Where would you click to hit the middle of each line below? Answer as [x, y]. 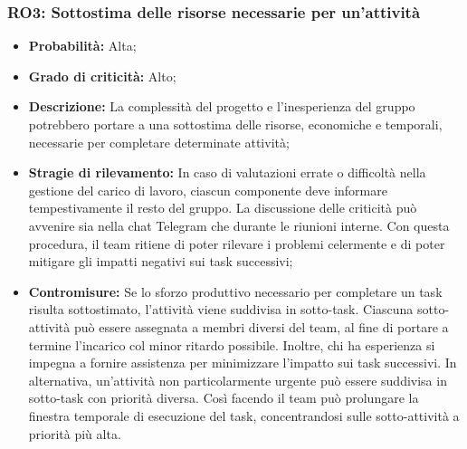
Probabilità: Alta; [82, 46]
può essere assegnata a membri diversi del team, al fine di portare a [261, 326]
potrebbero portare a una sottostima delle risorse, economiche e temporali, [235, 124]
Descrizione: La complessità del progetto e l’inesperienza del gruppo [222, 106]
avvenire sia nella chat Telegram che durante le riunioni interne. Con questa [239, 225]
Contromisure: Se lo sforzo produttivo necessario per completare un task [235, 291]
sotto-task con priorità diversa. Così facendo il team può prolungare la [224, 398]
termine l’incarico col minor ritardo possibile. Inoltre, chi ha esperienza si [232, 344]
